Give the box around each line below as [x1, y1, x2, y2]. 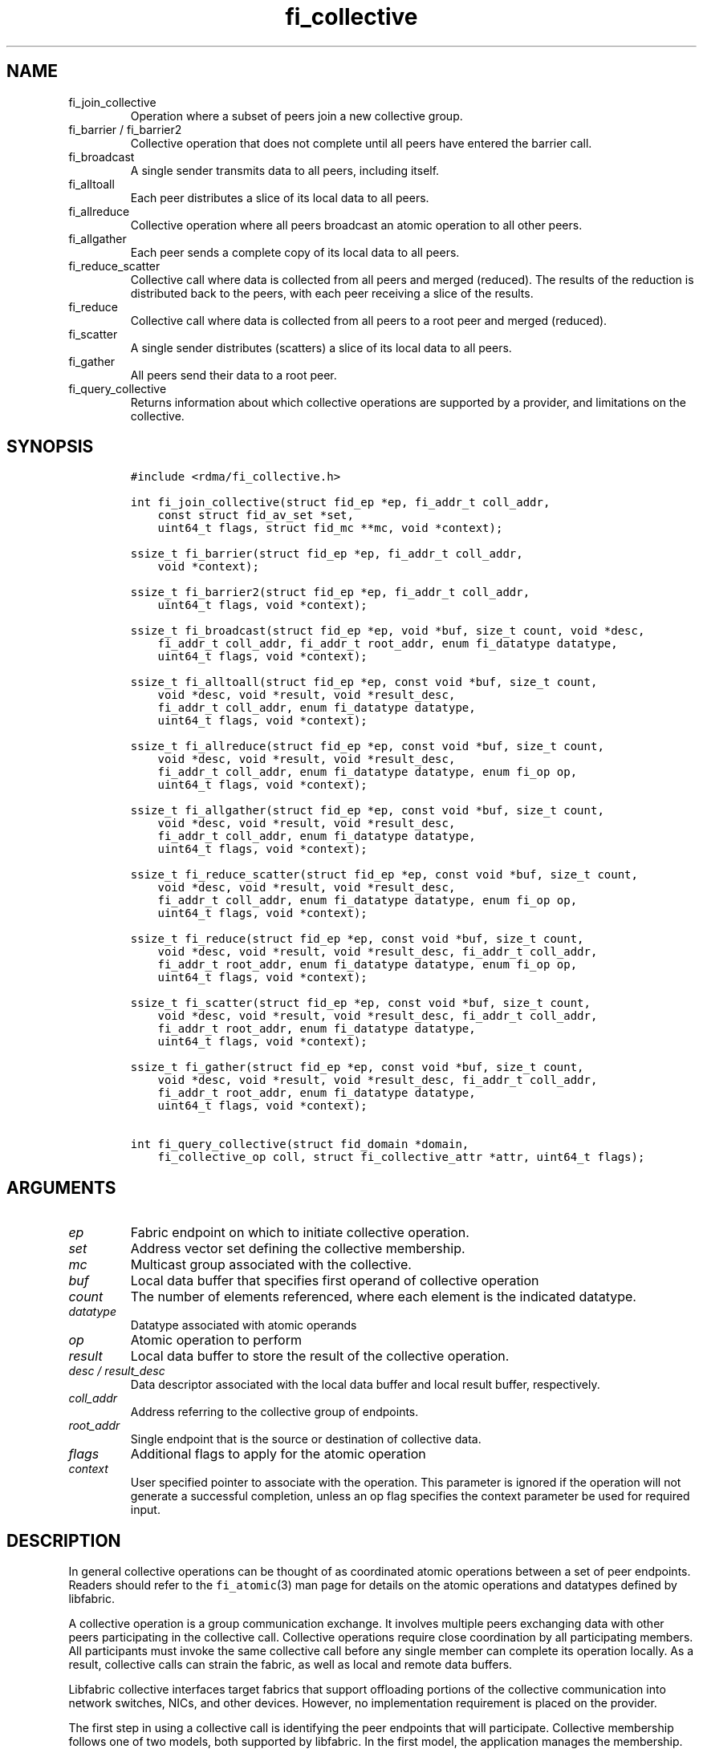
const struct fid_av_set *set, [157, 509, 354, 522]
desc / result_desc [68, 1364, 165, 1378]
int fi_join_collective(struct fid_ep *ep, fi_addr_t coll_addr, [130, 496, 551, 509]
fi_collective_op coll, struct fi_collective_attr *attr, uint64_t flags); [157, 1150, 645, 1164]
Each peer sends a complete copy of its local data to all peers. [130, 245, 460, 259]
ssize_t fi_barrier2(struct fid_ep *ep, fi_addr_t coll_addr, [130, 586, 530, 599]
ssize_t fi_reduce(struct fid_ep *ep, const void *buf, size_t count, [130, 932, 584, 946]
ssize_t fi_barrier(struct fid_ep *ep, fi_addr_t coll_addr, [130, 547, 523, 561]
